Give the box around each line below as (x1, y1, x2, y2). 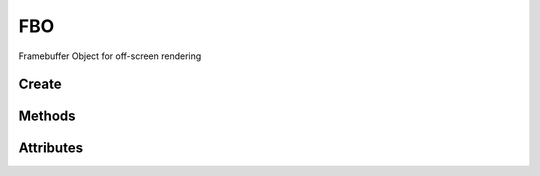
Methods (18, 108, 76, 125)
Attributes (18, 140, 84, 157)
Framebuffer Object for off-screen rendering (18, 50, 202, 62)
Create (18, 76, 62, 93)
